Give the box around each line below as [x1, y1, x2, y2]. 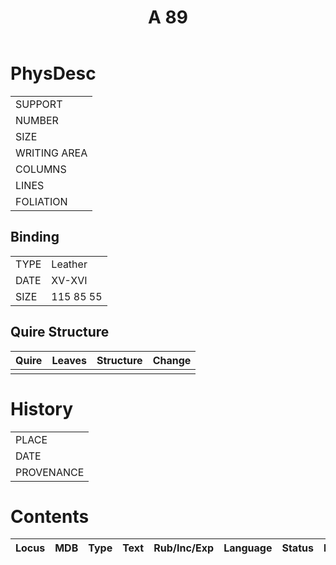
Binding [10, 229, 60, 246]
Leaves [51, 353, 87, 367]
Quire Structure [10, 324, 110, 341]
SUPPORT [15, 97, 63, 111]
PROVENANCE [15, 465, 85, 479]
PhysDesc [10, 62, 97, 85]
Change [152, 353, 192, 367]
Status [281, 541, 314, 555]
